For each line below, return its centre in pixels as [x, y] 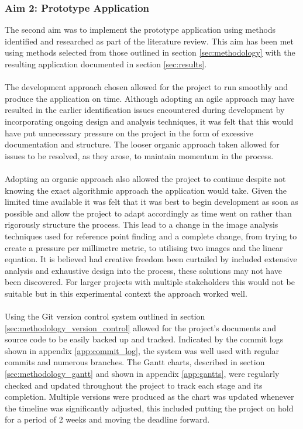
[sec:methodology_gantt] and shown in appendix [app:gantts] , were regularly [142, 374]
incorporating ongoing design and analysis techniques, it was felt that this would [149, 121]
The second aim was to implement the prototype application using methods [140, 30]
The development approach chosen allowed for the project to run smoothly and [147, 87]
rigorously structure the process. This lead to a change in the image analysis [142, 224]
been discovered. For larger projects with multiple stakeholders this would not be [150, 282]
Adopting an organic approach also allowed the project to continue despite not [145, 178]
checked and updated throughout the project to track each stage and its [134, 385]
